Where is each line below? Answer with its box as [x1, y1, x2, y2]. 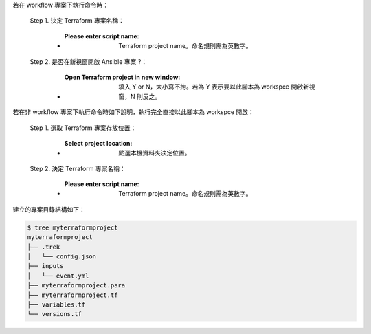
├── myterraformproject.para [27, 282, 126, 289]
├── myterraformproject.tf [27, 291, 118, 299]
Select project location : [64, 139, 133, 147]
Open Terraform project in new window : [64, 73, 181, 81]
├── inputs [27, 262, 64, 270]
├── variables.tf [27, 300, 86, 309]
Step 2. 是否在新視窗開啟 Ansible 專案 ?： [30, 57, 148, 65]
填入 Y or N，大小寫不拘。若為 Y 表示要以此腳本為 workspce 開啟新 [118, 82, 309, 91]
